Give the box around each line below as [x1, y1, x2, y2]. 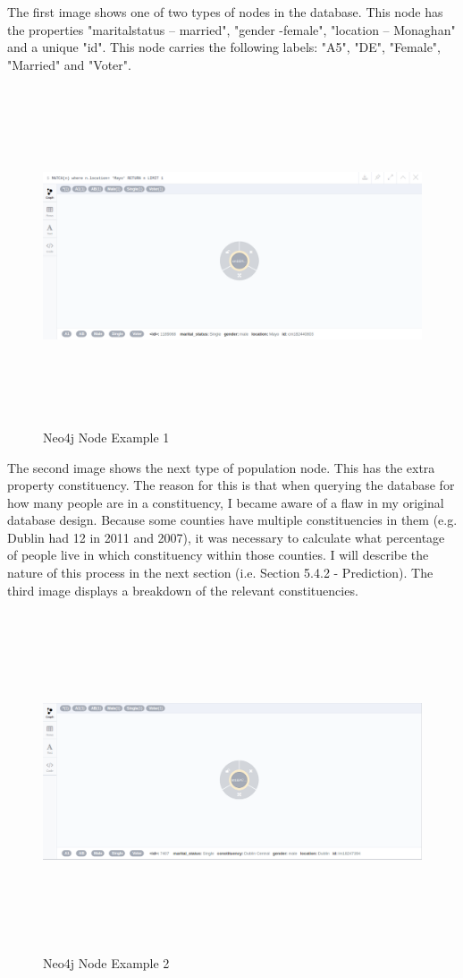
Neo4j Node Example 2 [43, 953, 170, 972]
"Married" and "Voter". [7, 55, 131, 73]
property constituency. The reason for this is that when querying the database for [7, 476, 455, 494]
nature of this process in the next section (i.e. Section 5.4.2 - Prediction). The [7, 563, 434, 582]
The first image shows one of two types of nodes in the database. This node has [7, 3, 443, 21]
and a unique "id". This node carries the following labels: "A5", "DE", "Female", [7, 38, 441, 56]
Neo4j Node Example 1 [43, 427, 170, 446]
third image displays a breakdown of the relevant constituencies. [7, 580, 358, 599]
